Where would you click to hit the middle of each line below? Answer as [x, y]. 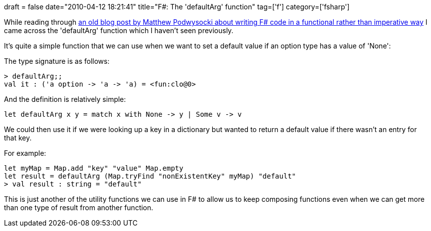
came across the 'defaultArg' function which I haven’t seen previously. [119, 30]
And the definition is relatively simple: [65, 99]
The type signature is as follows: [57, 61]
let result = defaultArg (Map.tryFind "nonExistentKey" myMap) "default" [150, 176]
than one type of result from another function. [79, 208]
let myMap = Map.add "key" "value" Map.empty [94, 168]
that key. [18, 138]
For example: [25, 153]
